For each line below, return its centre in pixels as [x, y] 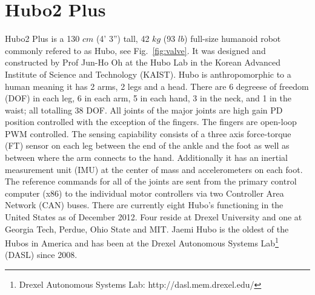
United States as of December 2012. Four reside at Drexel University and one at [154, 217]
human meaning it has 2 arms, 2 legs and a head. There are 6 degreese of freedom [157, 86]
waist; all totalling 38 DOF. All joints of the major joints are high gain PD [144, 110]
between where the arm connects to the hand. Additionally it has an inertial [146, 158]
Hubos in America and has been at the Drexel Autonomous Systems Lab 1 [142, 242]
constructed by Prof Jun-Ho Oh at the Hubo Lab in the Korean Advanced [143, 62]
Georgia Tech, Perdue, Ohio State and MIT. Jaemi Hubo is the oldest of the [147, 229]
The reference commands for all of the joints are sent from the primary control [151, 181]
